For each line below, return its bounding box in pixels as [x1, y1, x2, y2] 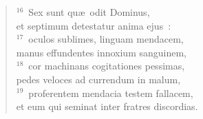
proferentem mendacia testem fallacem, [28, 85, 193, 100]
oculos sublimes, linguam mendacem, [28, 32, 184, 46]
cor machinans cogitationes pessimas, [28, 58, 185, 73]
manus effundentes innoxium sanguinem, [16, 45, 186, 59]
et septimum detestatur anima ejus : [16, 18, 171, 32]
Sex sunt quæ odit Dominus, [28, 5, 150, 19]
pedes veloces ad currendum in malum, [16, 72, 181, 86]
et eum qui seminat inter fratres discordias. [16, 99, 198, 113]
